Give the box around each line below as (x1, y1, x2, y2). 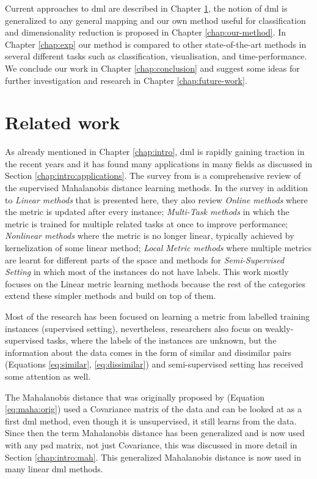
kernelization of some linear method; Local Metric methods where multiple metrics (5, 241, 312, 254)
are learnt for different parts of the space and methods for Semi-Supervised (5, 253, 285, 266)
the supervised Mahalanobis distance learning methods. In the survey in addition (5, 181, 308, 194)
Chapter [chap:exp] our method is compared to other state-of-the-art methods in (5, 37, 307, 50)
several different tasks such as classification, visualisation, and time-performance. (5, 50, 307, 62)
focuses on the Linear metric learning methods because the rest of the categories (5, 277, 305, 290)
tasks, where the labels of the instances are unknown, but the (46, 334, 277, 347)
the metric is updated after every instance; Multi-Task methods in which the (5, 205, 290, 218)
